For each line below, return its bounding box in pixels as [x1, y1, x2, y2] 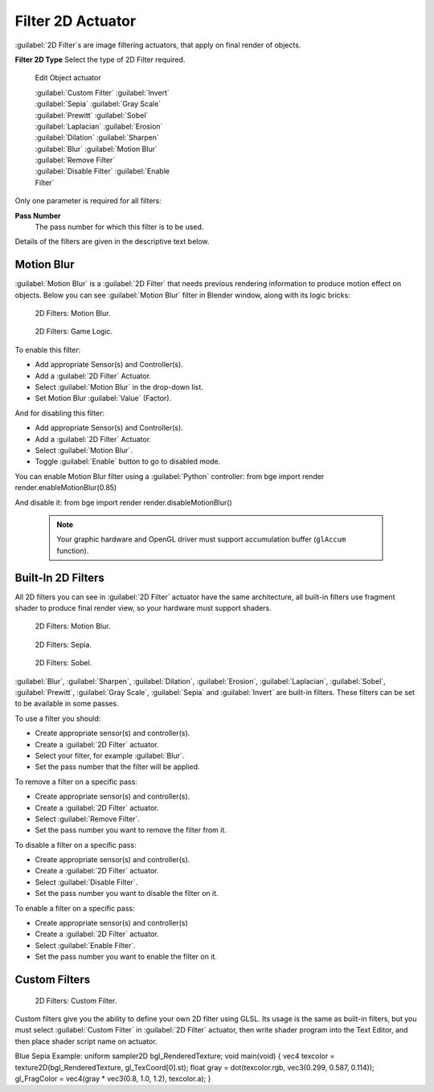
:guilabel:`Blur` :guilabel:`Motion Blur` [35, 144, 158, 153]
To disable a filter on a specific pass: [14, 840, 137, 849]
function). [56, 546, 89, 555]
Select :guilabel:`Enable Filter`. [35, 940, 136, 950]
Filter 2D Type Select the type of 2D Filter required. [14, 55, 186, 64]
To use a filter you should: [14, 714, 101, 723]
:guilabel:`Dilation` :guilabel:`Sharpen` [35, 133, 160, 142]
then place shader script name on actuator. [14, 1037, 158, 1046]
